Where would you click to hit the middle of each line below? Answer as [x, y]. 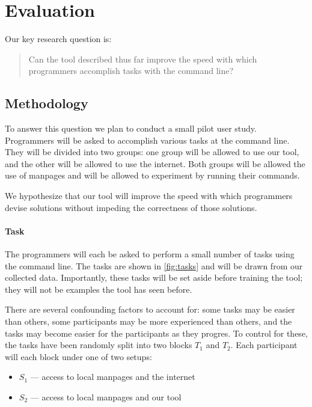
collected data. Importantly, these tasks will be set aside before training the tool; [154, 277]
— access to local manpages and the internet [113, 377]
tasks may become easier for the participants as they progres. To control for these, [156, 333]
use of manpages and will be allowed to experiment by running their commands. [152, 175]
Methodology [47, 103]
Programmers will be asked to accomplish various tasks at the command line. [147, 140]
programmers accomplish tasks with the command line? [131, 71]
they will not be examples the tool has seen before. [99, 289]
